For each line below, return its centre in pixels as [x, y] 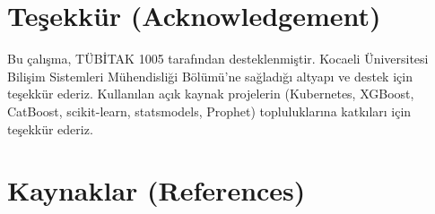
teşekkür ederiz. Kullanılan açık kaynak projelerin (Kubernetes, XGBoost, [211, 94]
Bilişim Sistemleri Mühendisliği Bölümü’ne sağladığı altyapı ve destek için [210, 76]
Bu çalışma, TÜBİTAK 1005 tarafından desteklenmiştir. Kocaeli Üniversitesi [218, 59]
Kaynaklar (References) [157, 190]
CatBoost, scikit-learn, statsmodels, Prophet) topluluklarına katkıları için [209, 111]
